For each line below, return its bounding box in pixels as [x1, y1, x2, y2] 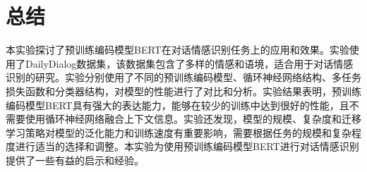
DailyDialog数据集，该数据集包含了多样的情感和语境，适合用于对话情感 [25, 56, 354, 70]
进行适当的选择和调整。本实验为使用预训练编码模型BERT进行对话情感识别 [15, 139, 359, 154]
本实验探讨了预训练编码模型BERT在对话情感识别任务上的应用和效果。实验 [6, 42, 349, 57]
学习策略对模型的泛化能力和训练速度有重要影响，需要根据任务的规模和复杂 [6, 125, 351, 140]
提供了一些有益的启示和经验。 [6, 152, 144, 167]
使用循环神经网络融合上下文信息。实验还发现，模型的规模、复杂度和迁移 [25, 111, 361, 126]
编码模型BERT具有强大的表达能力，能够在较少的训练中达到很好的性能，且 [6, 97, 349, 112]
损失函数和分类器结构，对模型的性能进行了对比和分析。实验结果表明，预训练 [6, 83, 361, 98]
